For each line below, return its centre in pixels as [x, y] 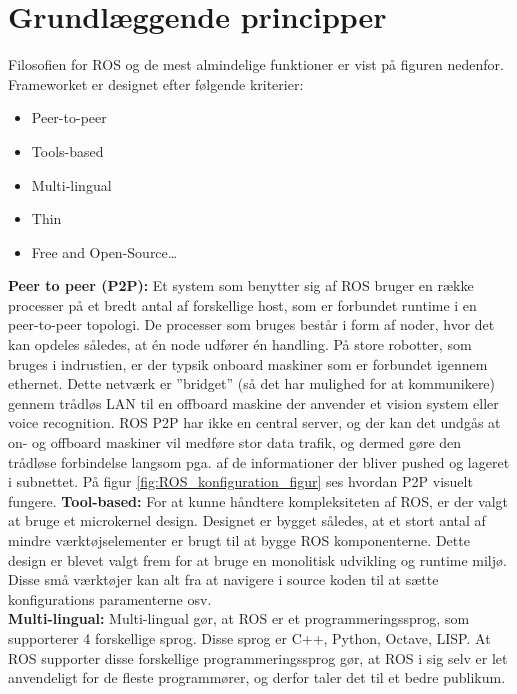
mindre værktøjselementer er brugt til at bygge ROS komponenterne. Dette [239, 540]
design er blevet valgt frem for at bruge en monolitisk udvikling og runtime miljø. [257, 559]
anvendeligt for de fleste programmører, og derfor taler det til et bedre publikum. [257, 677]
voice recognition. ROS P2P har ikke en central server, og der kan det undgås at [254, 422]
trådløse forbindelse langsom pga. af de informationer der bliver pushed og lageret [259, 461]
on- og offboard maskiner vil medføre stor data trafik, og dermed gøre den [235, 442]
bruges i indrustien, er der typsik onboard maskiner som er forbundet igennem [248, 363]
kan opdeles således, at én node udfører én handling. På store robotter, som [240, 344]
